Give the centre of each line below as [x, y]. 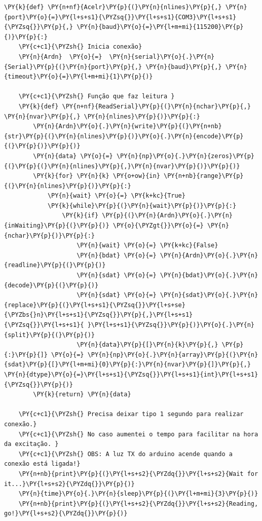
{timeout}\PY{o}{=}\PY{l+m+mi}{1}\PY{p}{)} [79, 77]
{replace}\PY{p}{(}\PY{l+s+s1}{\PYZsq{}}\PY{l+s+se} [95, 305]
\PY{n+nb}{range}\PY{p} [203, 176]
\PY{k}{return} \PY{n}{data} [82, 395]
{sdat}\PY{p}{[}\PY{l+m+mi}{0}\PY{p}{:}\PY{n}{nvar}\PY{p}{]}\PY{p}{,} [127, 365]
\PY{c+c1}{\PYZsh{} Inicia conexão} [80, 47]
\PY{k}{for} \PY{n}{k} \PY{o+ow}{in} [97, 176]
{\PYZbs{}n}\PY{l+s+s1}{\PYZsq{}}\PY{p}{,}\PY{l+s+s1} [99, 315]
